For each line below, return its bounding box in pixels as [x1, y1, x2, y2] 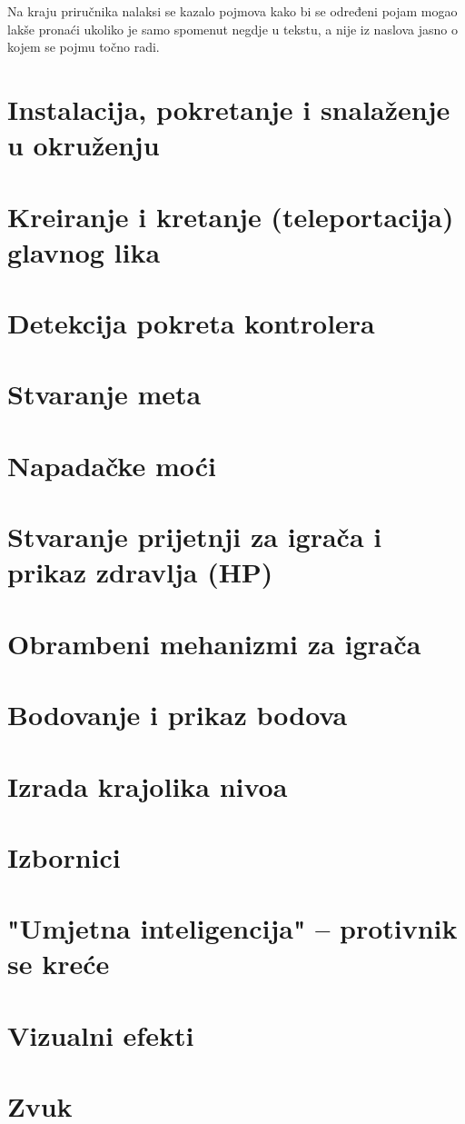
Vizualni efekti [7, 1016, 194, 1053]
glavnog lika [7, 233, 161, 270]
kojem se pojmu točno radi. [7, 37, 160, 56]
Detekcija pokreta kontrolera [7, 304, 375, 342]
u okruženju [7, 126, 160, 164]
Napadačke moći [7, 446, 216, 483]
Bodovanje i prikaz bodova [7, 696, 348, 733]
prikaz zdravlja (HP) [7, 553, 273, 591]
